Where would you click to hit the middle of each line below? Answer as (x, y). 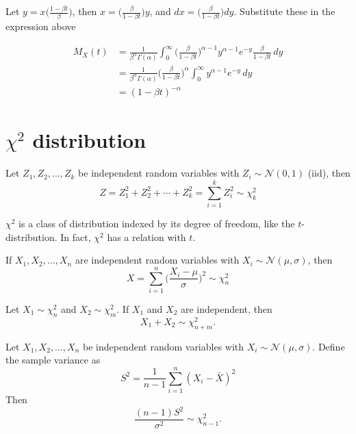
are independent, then (226, 308)
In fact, (76, 237)
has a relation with (147, 237)
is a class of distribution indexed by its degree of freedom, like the (157, 224)
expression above (41, 26)
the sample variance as (53, 360)
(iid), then (329, 173)
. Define (329, 346)
